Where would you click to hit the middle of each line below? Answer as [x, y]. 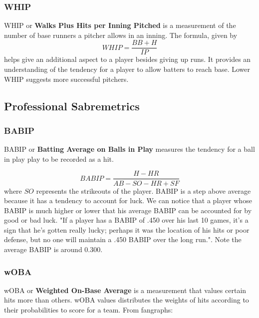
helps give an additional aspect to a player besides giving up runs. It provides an [128, 59]
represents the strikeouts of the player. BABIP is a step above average [143, 190]
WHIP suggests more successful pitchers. [66, 79]
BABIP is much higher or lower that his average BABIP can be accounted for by [128, 210]
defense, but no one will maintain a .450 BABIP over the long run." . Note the [123, 239]
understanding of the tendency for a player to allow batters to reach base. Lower [127, 69]
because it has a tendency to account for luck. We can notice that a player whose [128, 200]
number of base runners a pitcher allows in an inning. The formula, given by [121, 35]
